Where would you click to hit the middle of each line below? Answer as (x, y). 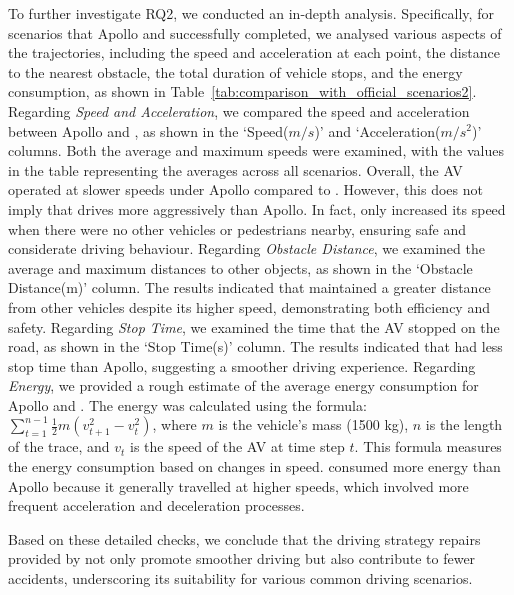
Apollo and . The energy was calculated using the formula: (187, 404)
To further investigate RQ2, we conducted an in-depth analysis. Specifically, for (251, 13)
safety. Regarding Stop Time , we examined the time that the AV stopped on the (254, 326)
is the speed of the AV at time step (237, 446)
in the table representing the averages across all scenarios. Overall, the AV (235, 169)
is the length (464, 424)
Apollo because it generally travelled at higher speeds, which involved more (238, 485)
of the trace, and (59, 446)
